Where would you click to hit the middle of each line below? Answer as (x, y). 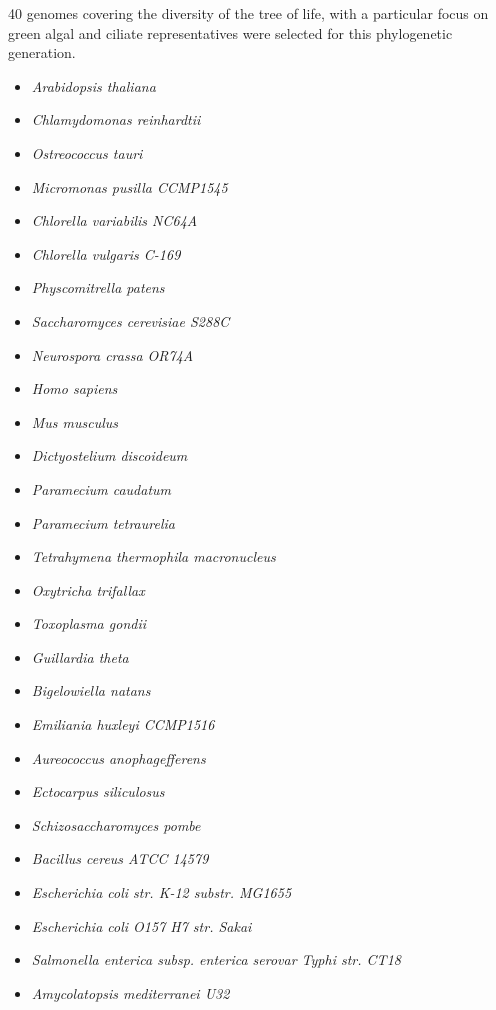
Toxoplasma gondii (88, 623)
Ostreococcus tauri (87, 152)
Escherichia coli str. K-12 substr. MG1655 (161, 892)
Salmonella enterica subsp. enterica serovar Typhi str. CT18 (216, 959)
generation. (42, 52)
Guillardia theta (80, 656)
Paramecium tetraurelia (103, 522)
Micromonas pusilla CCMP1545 (129, 186)
